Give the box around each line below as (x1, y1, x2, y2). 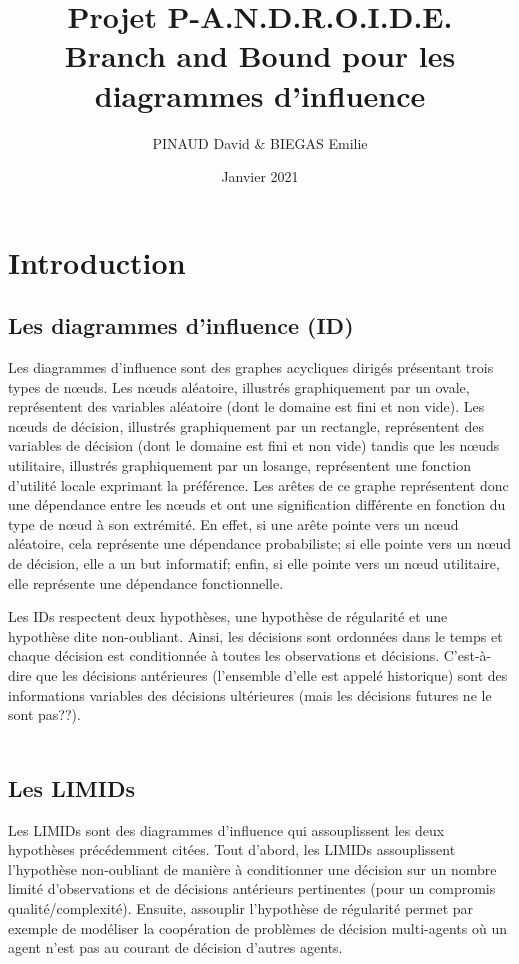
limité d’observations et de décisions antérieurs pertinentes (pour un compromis (8, 878, 496, 899)
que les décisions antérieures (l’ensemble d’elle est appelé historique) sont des (36, 664, 508, 685)
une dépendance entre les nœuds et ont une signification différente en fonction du (8, 494, 506, 515)
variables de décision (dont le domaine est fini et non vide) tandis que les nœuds (8, 435, 500, 456)
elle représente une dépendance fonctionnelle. (8, 572, 284, 593)
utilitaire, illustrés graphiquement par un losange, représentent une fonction (8, 455, 471, 476)
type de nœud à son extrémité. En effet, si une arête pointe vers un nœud (8, 513, 459, 534)
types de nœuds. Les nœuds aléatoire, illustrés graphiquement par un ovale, (8, 376, 470, 397)
